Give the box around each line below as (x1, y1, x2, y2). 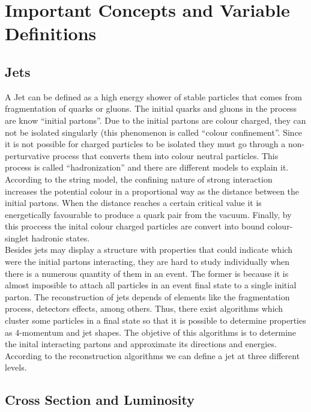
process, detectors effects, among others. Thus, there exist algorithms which (5, 302, 283, 315)
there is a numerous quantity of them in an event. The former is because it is (5, 267, 289, 279)
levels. (5, 361, 27, 374)
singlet (5, 231, 29, 244)
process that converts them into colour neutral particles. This (52, 149, 279, 162)
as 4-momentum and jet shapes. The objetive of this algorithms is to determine (5, 326, 297, 338)
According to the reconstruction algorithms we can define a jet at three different (5, 349, 300, 362)
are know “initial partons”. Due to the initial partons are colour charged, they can (5, 114, 306, 126)
